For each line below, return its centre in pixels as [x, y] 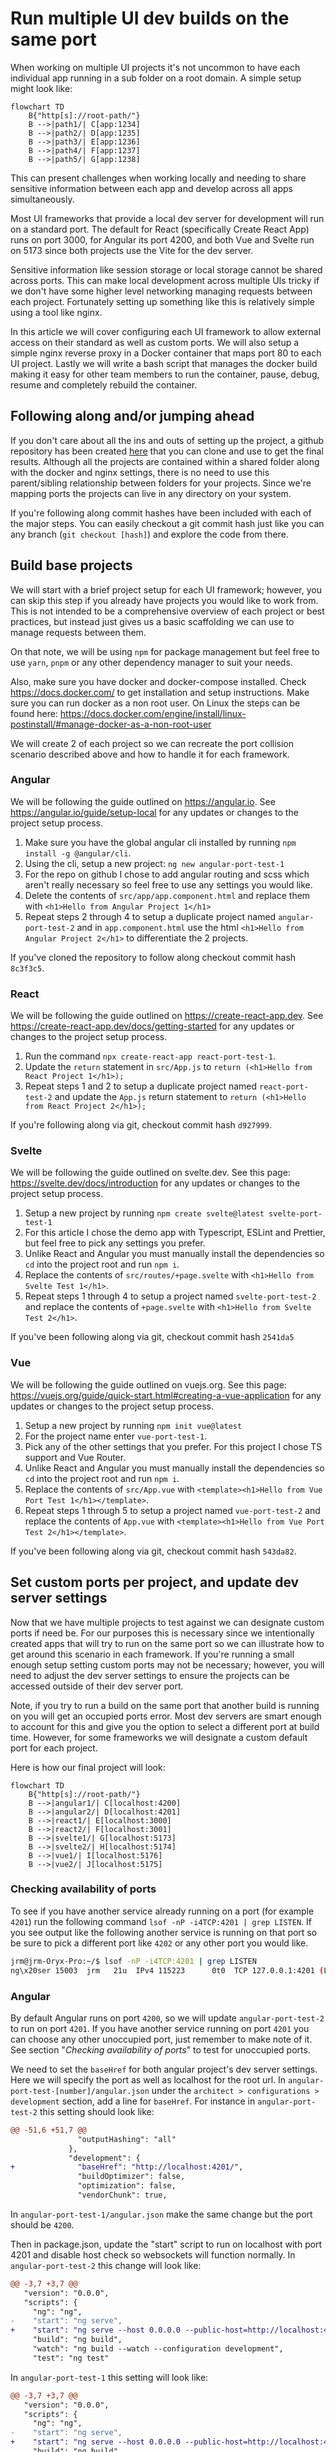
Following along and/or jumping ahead [132, 416]
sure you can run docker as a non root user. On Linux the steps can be [155, 703]
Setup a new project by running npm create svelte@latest [144, 1213]
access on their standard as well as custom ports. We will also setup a [155, 342]
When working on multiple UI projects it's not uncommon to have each [155, 67]
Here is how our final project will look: [88, 1767]
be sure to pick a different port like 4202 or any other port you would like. [159, 1943]
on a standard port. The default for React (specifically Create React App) [160, 229]
